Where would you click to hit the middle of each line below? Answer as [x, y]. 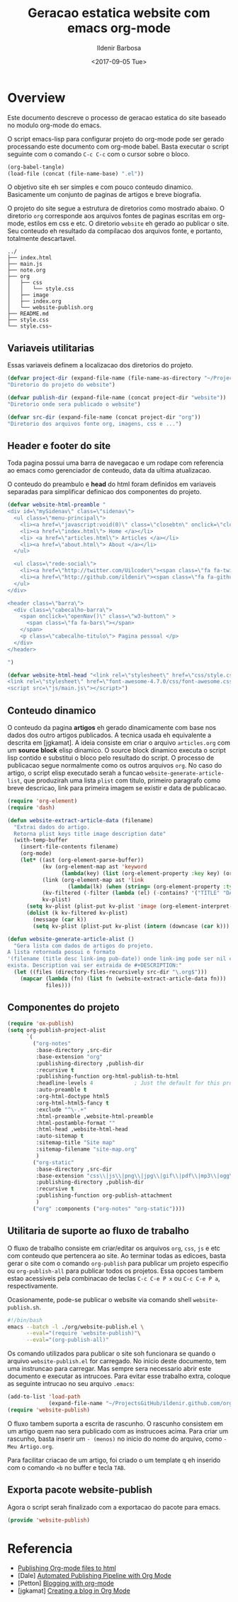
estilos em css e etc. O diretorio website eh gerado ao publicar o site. [128, 224]
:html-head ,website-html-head [82, 1129]
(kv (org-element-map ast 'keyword [95, 866]
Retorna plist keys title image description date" [90, 834]
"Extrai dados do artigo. [52, 827]
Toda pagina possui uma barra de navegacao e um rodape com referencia [115, 463]
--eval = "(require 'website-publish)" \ [83, 1333]
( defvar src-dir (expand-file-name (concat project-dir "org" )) [104, 417]
